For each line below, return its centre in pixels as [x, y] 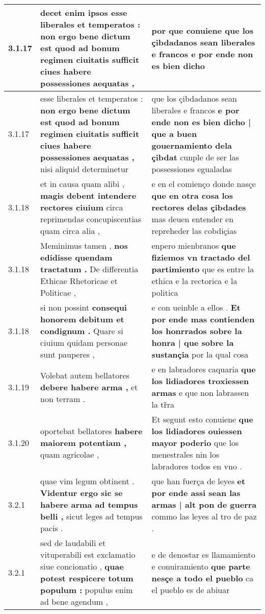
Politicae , [58, 292]
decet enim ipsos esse [84, 13]
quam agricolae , [70, 454]
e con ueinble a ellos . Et [196, 307]
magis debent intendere [88, 195]
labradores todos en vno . [197, 466]
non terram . [63, 398]
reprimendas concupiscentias [91, 219]
